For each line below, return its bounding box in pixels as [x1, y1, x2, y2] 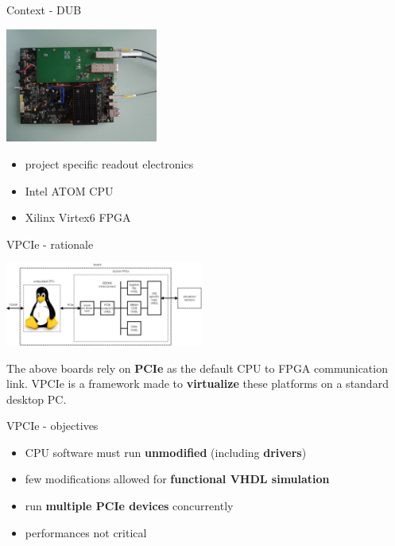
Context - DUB [6, 2, 82, 17]
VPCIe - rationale [6, 235, 94, 252]
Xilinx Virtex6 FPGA [25, 209, 131, 226]
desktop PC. [6, 390, 67, 407]
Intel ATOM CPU [25, 182, 114, 199]
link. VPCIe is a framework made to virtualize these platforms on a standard [6, 375, 389, 392]
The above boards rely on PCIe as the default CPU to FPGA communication [6, 359, 388, 376]
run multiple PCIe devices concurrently [25, 498, 234, 514]
